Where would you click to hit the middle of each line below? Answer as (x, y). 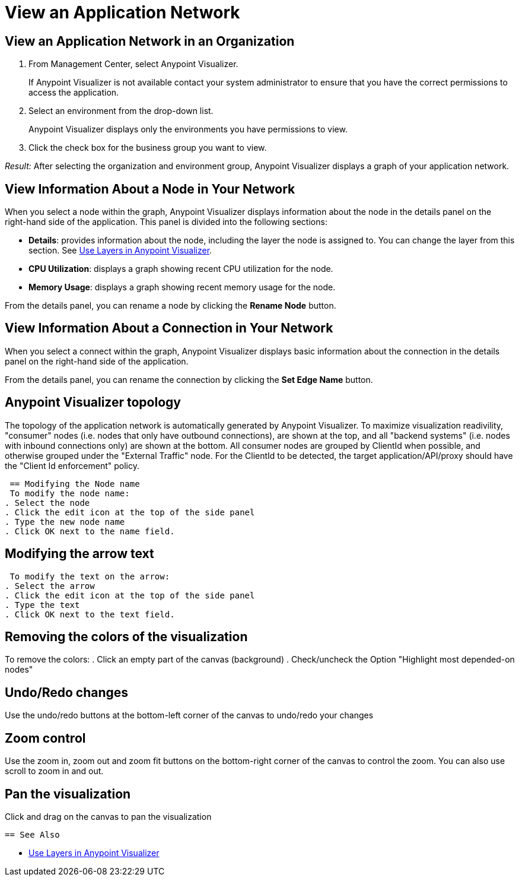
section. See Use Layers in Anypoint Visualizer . (120, 251)
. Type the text (42, 605)
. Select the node (47, 503)
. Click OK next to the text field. (90, 614)
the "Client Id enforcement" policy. (72, 465)
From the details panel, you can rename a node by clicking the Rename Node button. (171, 306)
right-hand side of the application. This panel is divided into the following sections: (166, 222)
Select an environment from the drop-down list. (121, 111)
